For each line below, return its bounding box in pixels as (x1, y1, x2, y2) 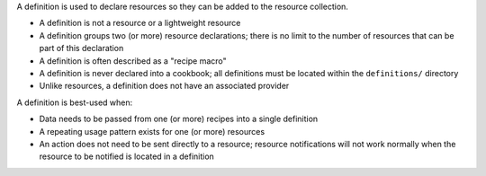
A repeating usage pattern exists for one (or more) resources (39, 126, 265, 136)
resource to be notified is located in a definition (39, 151, 215, 162)
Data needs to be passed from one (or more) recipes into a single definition (39, 113, 319, 125)
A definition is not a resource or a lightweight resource (39, 18, 241, 29)
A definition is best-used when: (16, 97, 133, 108)
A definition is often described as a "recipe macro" (39, 55, 227, 66)
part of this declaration (39, 43, 124, 54)
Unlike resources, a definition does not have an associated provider (39, 81, 290, 92)
